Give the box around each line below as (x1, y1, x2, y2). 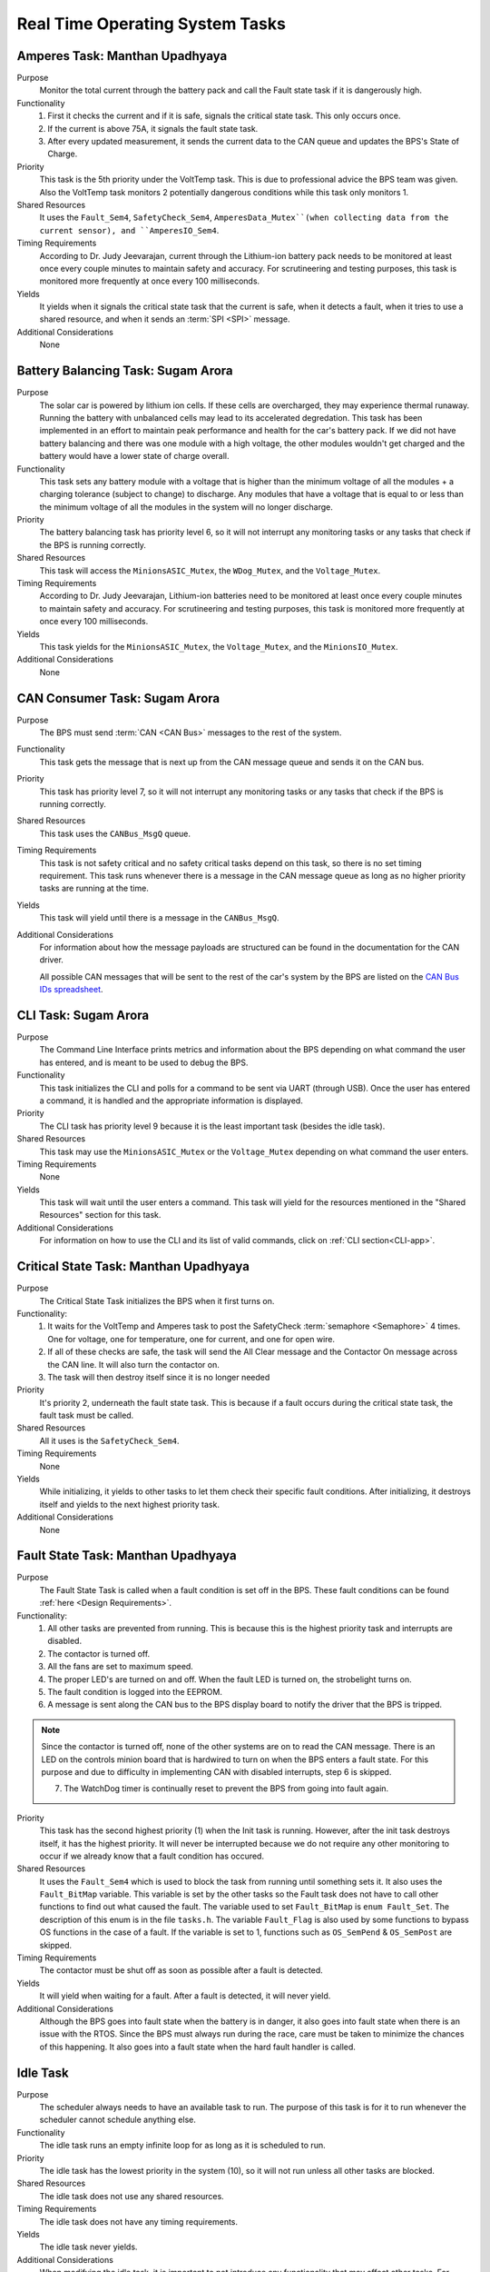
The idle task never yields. (39, 2241, 138, 2253)
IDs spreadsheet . (39, 984, 103, 995)
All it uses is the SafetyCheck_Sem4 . (39, 1435, 181, 1446)
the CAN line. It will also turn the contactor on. (47, 1359, 220, 1370)
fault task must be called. (39, 1410, 134, 1421)
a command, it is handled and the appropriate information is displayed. (39, 1095, 303, 1106)
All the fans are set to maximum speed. (47, 1661, 194, 1672)
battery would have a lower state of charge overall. (39, 451, 230, 462)
